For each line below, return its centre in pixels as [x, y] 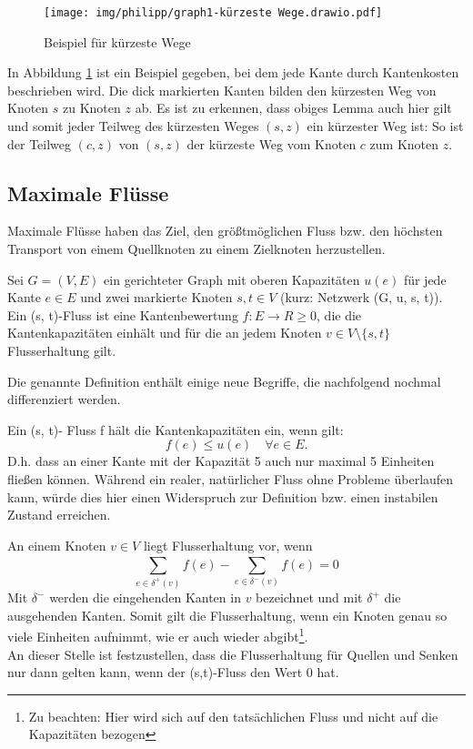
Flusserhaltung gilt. [62, 350]
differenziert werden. [64, 399]
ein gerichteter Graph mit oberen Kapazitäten [232, 279]
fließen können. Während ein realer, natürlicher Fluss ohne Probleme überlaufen [231, 478]
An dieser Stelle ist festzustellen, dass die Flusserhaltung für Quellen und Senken [233, 654]
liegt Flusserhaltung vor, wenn [228, 545]
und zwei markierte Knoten [156, 297]
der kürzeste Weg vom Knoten [272, 143]
